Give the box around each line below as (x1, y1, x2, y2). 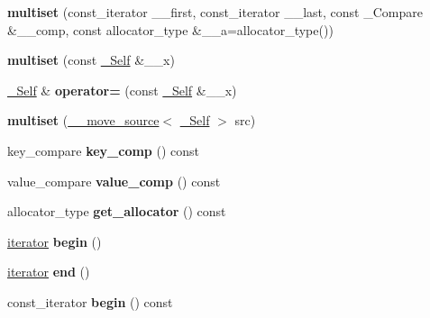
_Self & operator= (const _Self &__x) (7, 80, 237, 99)
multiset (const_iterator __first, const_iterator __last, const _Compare (7, 3, 423, 21)
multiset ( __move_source (7, 111, 160, 130)
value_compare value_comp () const (7, 171, 221, 190)
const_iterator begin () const (7, 292, 173, 311)
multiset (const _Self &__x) (7, 50, 175, 69)
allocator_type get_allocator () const (7, 202, 226, 221)
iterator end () (7, 262, 90, 281)
